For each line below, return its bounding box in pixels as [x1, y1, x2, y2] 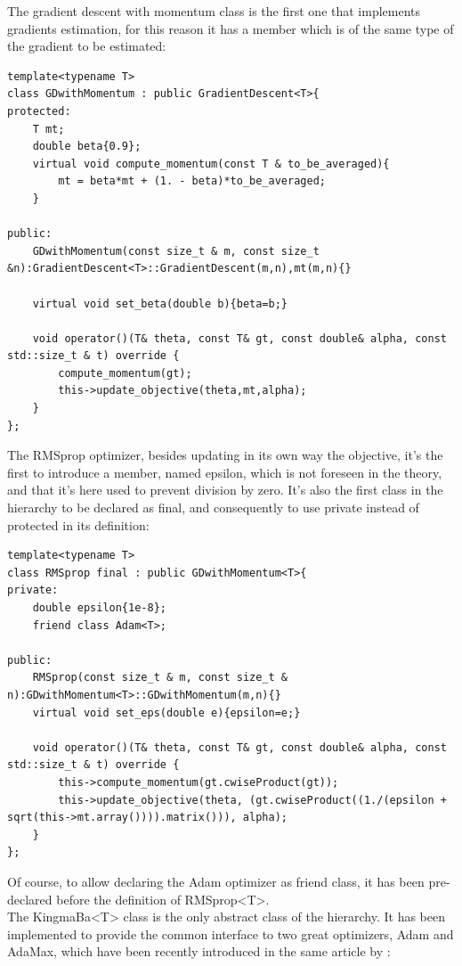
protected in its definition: [7, 515, 150, 534]
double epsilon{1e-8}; [32, 602, 166, 614]
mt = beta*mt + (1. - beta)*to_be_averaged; [58, 175, 326, 188]
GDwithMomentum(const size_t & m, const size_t [32, 244, 320, 258]
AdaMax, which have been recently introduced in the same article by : [7, 942, 391, 961]
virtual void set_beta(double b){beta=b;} [32, 297, 288, 310]
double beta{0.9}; [32, 140, 142, 153]
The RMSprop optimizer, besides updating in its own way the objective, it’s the [7, 446, 443, 464]
